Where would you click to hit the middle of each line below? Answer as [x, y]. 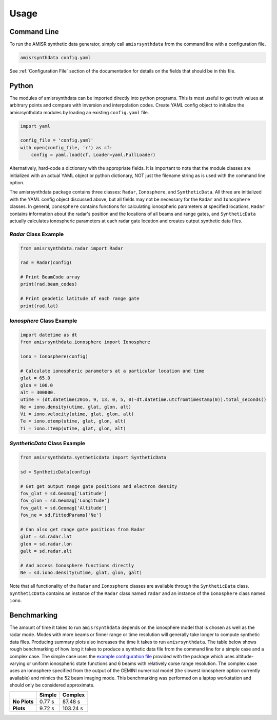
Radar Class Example [37, 234]
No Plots [23, 701]
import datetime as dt [49, 335]
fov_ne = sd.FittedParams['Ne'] [61, 515]
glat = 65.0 [35, 378]
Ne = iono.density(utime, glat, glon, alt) [76, 407]
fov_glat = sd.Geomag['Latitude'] [64, 493]
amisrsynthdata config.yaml [55, 58]
